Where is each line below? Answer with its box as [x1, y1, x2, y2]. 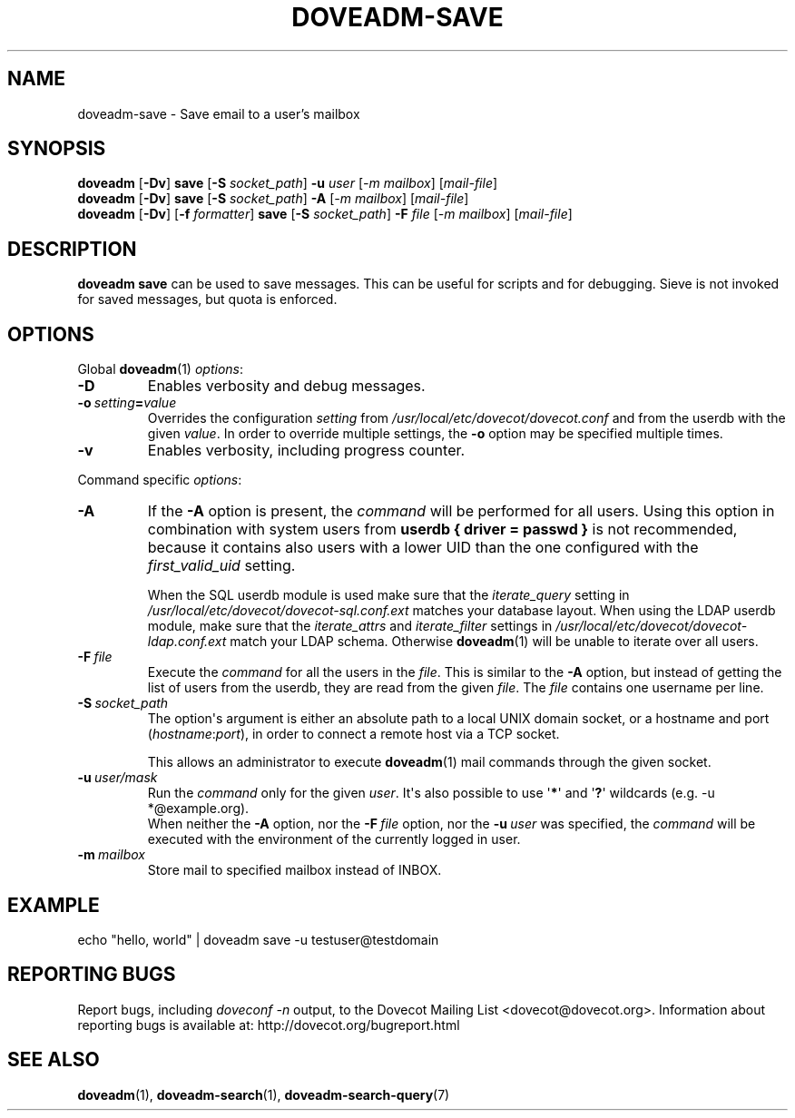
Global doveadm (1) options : [77, 361, 243, 378]
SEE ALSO [7, 1048, 100, 1072]
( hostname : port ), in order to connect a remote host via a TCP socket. [147, 726, 560, 742]
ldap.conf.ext [147, 633, 227, 650]
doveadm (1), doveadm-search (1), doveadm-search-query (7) [77, 1086, 450, 1103]
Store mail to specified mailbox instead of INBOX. [147, 862, 442, 878]
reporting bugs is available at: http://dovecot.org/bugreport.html [77, 1016, 460, 1033]
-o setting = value [77, 395, 177, 411]
